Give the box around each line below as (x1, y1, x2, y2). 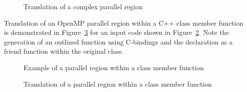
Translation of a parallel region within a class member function (23, 78, 212, 89)
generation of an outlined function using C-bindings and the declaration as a (4, 36, 233, 46)
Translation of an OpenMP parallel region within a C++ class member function (4, 17, 244, 28)
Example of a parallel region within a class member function (23, 62, 204, 72)
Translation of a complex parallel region (23, 1, 143, 11)
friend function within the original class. (4, 46, 124, 56)
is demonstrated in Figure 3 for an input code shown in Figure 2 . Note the (4, 27, 229, 37)
